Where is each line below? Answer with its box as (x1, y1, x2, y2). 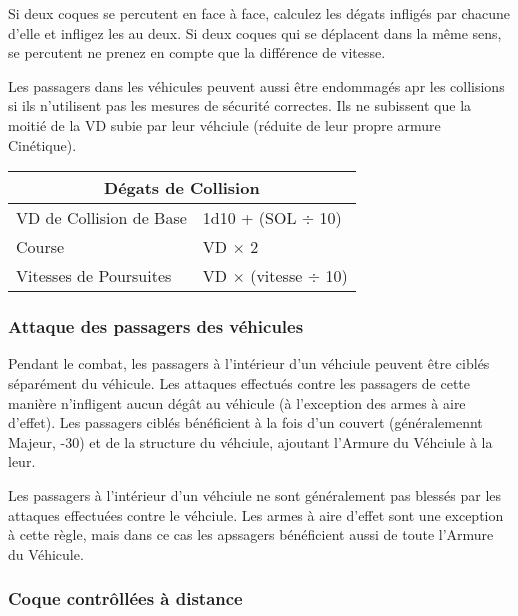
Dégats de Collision (104, 176, 260, 200)
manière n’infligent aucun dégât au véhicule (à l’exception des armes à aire (8, 392, 466, 413)
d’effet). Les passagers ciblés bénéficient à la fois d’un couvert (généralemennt (8, 412, 483, 433)
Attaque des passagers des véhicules (8, 314, 304, 339)
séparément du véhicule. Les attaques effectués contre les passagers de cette (8, 372, 471, 393)
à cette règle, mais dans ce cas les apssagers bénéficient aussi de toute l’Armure (8, 524, 494, 545)
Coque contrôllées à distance (8, 586, 243, 611)
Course (16, 235, 65, 259)
